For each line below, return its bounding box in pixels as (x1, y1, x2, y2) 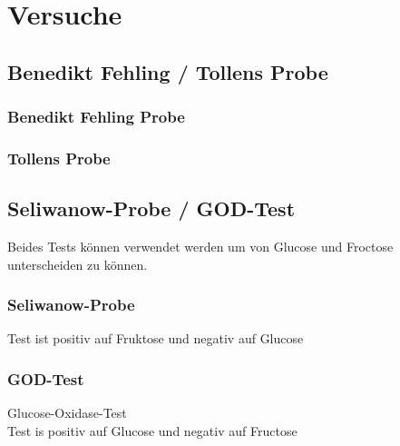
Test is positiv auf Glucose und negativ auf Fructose (7, 421, 298, 440)
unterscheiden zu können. (7, 254, 148, 273)
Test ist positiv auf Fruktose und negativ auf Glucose (7, 329, 304, 348)
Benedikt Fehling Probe (7, 105, 185, 128)
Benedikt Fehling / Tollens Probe (7, 57, 328, 85)
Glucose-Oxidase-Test (7, 403, 127, 422)
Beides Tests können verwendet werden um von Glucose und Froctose (7, 237, 394, 256)
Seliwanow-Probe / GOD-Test (7, 194, 296, 223)
